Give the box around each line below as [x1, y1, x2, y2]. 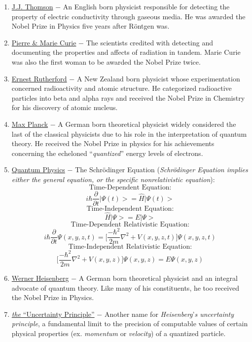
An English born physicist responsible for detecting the [63, 1, 230, 11]
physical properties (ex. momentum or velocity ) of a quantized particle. [11, 328, 226, 338]
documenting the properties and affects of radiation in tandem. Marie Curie [11, 47, 241, 57]
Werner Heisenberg [11, 272, 69, 283]
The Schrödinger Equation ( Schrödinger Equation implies [75, 164, 248, 175]
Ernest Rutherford [11, 73, 67, 83]
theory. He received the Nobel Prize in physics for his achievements [11, 138, 215, 149]
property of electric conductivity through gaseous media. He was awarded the [11, 11, 246, 21]
